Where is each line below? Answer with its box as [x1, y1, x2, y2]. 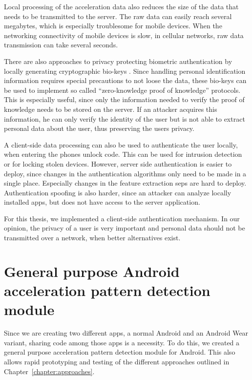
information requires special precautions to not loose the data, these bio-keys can [4, 75, 247, 85]
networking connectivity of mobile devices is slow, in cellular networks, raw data [4, 30, 244, 40]
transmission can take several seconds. [4, 40, 118, 50]
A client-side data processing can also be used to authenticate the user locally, [4, 139, 238, 149]
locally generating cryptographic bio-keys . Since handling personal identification [4, 65, 246, 76]
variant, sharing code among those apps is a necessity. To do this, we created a [4, 337, 240, 347]
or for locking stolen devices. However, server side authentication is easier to [4, 158, 232, 169]
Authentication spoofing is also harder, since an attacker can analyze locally [4, 187, 231, 197]
